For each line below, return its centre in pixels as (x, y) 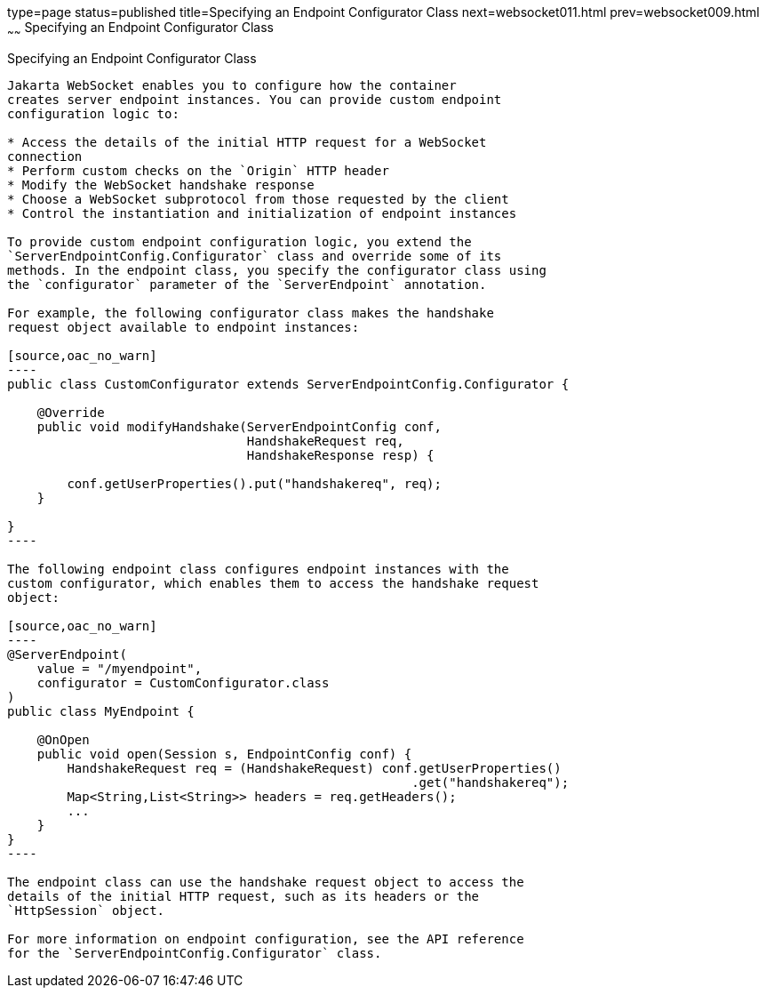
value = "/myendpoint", (120, 668)
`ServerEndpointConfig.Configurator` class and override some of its (255, 256)
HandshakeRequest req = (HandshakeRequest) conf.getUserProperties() (314, 768)
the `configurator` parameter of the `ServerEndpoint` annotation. (247, 284)
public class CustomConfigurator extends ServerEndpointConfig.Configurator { (288, 384)
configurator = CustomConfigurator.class (183, 682)
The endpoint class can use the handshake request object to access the (266, 882)
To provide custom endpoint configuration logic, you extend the (239, 241)
